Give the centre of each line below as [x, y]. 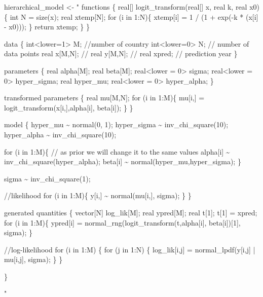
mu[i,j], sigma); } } [33, 259]
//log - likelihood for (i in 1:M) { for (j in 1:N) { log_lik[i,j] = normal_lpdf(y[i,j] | [130, 249]
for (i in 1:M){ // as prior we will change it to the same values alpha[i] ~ [117, 151]
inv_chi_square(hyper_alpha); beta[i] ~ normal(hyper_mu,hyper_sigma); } [123, 161]
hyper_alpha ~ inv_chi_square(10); [60, 134]
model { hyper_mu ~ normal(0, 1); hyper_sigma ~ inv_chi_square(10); [116, 124]
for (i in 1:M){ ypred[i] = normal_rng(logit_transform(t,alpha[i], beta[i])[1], [122, 222]
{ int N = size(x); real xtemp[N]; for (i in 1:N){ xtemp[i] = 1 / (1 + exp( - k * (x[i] [131, 16]
